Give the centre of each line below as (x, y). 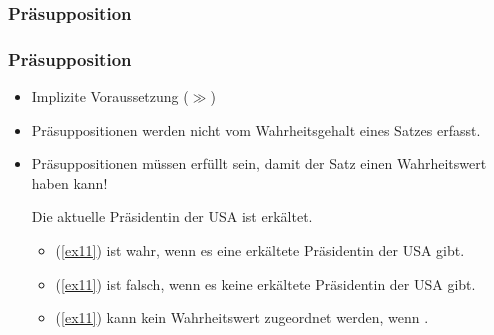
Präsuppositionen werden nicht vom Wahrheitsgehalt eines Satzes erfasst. (256, 129)
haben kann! (69, 182)
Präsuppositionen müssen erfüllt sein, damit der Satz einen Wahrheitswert (259, 163)
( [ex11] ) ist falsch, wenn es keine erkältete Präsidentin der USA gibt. (265, 283)
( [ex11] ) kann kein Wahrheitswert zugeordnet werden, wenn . (242, 317)
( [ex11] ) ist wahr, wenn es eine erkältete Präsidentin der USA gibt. (260, 250)
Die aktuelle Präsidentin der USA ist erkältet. (172, 216)
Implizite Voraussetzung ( (110, 96)
